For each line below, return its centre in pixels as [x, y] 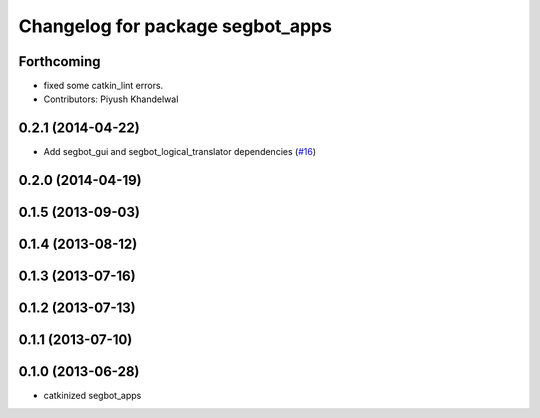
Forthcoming [59, 61]
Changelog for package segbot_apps [175, 26]
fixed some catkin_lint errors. [103, 86]
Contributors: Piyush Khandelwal [111, 99]
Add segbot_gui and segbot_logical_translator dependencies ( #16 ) [180, 152]
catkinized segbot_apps [92, 396]
